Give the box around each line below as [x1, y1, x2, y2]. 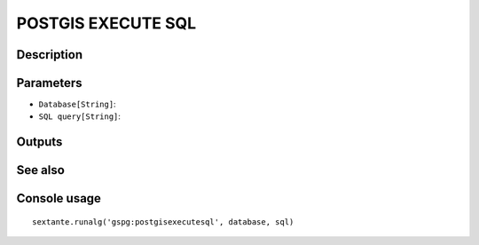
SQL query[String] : [38, 111, 122, 122]
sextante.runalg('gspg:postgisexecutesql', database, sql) [32, 217, 294, 226]
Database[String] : [38, 99, 116, 110]
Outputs [16, 134, 63, 150]
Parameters [16, 75, 82, 91]
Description [16, 47, 83, 62]
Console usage [16, 191, 102, 206]
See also [16, 162, 66, 178]
